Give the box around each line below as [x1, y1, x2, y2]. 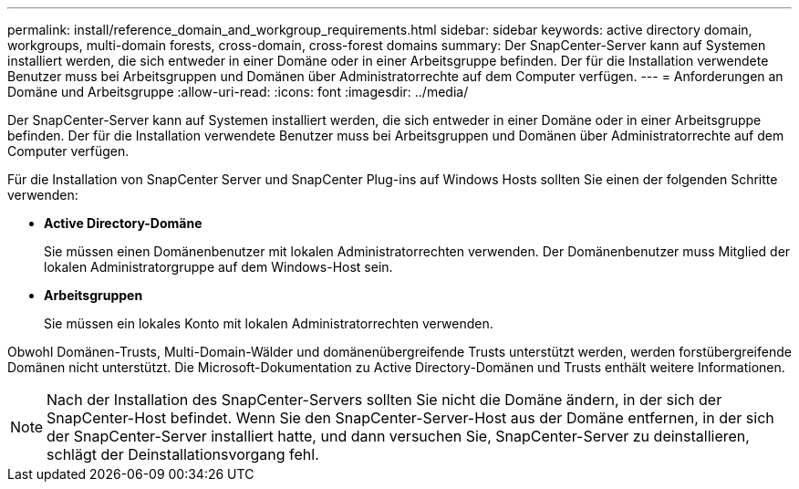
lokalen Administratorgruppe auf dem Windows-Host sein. [44, 259, 393, 275]
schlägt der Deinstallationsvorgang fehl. [47, 445, 319, 463]
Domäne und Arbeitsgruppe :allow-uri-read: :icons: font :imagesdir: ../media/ [7, 84, 469, 99]
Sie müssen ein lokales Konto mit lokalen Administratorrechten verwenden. [44, 316, 493, 331]
